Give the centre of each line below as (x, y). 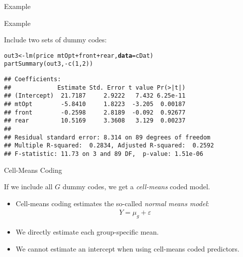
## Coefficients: (33, 79)
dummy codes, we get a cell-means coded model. (136, 187)
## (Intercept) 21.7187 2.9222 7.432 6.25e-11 (95, 96)
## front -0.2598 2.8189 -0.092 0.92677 (95, 112)
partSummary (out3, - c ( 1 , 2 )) (49, 64)
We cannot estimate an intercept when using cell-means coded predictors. (127, 248)
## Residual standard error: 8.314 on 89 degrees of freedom (107, 137)
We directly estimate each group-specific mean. (87, 232)
